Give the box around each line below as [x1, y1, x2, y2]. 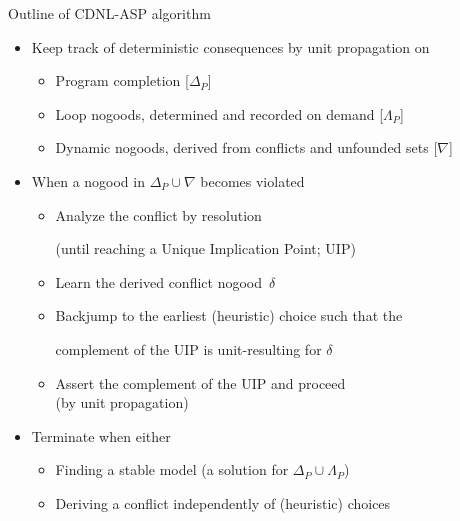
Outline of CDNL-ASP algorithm [8, 3, 211, 23]
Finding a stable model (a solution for [55, 459, 289, 480]
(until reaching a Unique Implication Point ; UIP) [55, 238, 356, 259]
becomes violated [200, 170, 305, 191]
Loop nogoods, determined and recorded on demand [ [55, 103, 384, 124]
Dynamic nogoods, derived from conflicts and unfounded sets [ [55, 137, 438, 158]
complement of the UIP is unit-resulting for [55, 338, 322, 359]
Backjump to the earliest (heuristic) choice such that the [55, 305, 403, 326]
